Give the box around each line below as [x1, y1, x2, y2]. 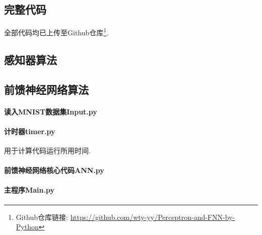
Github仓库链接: [16, 211, 68, 222]
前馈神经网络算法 [4, 81, 89, 97]
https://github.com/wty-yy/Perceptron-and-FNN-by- [70, 211, 235, 222]
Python [16, 221, 39, 232]
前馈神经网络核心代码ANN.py [4, 165, 104, 175]
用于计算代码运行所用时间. [4, 145, 91, 155]
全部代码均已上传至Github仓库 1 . [4, 26, 109, 37]
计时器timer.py [4, 126, 55, 136]
